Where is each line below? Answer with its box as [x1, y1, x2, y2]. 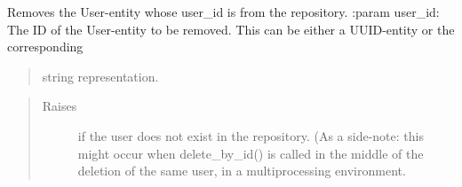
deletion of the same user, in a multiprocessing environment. [77, 161, 406, 180]
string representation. [42, 66, 159, 85]
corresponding [7, 37, 84, 56]
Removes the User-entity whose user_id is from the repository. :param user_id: [7, 3, 440, 20]
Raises [42, 97, 77, 115]
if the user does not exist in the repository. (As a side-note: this [77, 126, 424, 144]
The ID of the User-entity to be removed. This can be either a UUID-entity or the [7, 19, 455, 38]
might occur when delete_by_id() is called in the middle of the [77, 144, 424, 162]
